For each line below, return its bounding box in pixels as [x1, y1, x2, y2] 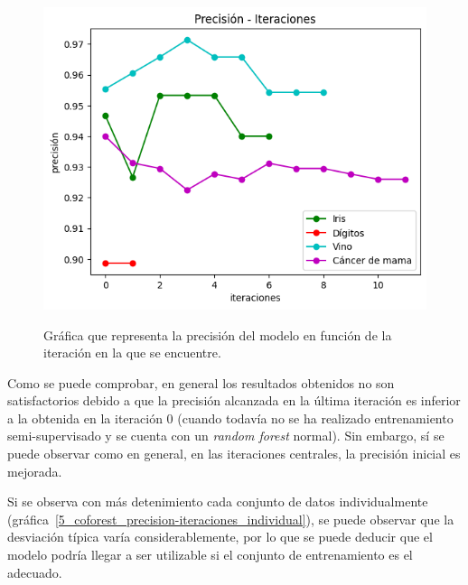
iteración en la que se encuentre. [43, 343, 221, 362]
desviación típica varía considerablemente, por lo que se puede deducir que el [7, 527, 433, 546]
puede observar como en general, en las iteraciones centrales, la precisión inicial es [7, 444, 461, 463]
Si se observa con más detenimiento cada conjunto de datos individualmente [7, 492, 428, 511]
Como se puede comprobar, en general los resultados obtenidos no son [7, 373, 395, 392]
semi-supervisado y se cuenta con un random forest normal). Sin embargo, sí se [7, 426, 445, 445]
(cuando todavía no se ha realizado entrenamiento [177, 408, 454, 427]
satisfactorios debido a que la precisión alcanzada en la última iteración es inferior [7, 391, 461, 410]
